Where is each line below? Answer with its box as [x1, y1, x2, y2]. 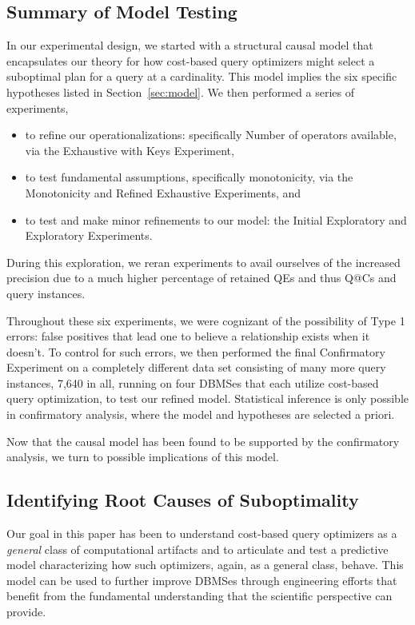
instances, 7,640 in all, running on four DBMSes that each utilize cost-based [6, 374, 379, 391]
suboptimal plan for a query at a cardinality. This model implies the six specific [6, 68, 397, 85]
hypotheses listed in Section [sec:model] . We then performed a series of [6, 83, 354, 100]
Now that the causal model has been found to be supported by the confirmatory [6, 432, 400, 449]
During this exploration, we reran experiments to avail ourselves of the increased [6, 253, 401, 270]
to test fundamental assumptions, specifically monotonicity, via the [25, 169, 353, 185]
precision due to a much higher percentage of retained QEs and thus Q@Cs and [6, 269, 397, 286]
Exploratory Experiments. [25, 227, 153, 244]
